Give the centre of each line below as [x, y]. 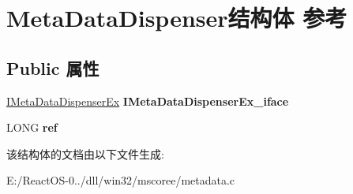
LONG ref [32, 127]
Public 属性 [53, 67]
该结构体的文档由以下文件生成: [85, 153]
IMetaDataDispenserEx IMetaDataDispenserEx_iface [148, 101]
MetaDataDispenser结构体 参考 [177, 18]
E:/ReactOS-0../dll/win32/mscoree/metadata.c [121, 180]
